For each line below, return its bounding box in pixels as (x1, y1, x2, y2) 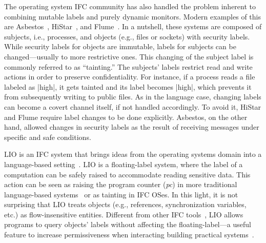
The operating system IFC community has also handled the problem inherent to (4, 1, 256, 11)
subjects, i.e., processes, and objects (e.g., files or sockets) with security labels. (4, 31, 250, 42)
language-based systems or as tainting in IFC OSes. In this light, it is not (4, 189, 238, 199)
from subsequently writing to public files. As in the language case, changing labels (4, 91, 261, 102)
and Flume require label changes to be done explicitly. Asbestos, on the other (4, 111, 248, 122)
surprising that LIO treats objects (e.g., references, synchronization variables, (4, 199, 247, 210)
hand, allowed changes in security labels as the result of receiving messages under (4, 121, 259, 132)
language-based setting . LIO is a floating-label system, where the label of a (4, 158, 243, 169)
